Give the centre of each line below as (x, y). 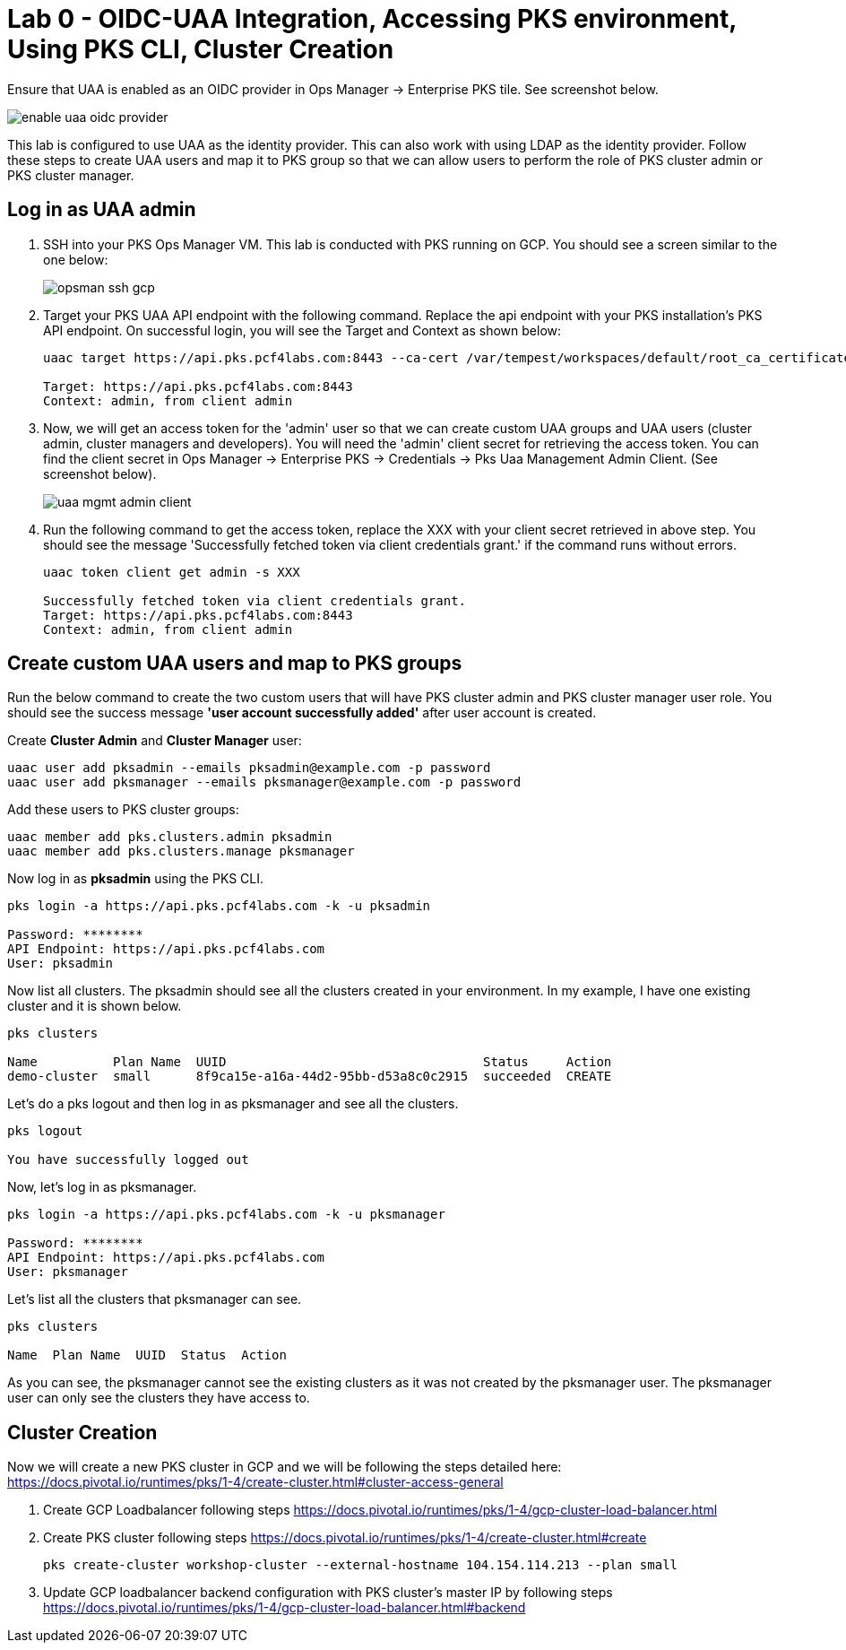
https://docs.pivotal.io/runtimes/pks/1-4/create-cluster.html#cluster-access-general (255, 1482)
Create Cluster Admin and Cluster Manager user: (155, 741)
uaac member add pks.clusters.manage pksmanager (181, 851)
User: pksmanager (68, 1272)
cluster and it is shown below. (95, 1006)
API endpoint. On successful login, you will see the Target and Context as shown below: (302, 330)
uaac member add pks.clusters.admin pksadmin (170, 837)
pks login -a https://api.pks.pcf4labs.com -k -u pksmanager (226, 1215)
